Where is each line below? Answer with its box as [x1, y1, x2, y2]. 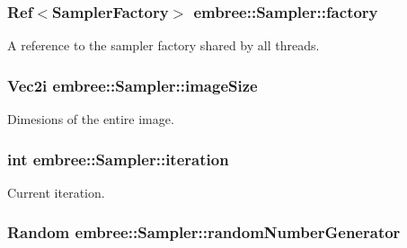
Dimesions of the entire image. [7, 110, 174, 128]
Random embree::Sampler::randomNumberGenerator [7, 221, 401, 244]
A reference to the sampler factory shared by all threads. [7, 36, 320, 55]
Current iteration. [7, 182, 105, 201]
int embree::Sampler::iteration [7, 147, 229, 170]
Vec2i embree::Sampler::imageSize [7, 74, 258, 96]
